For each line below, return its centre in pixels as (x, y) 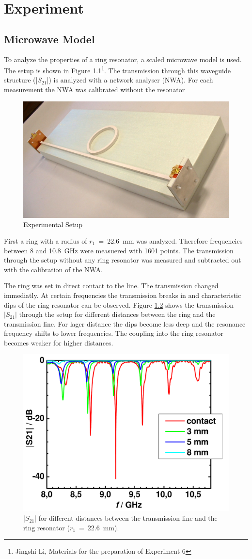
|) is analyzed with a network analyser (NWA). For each (130, 80)
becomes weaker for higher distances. (59, 342)
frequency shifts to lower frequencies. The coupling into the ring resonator (114, 333)
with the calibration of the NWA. (53, 269)
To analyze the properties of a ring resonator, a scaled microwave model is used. (123, 59)
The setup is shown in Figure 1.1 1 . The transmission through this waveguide (117, 70)
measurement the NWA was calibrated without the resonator (94, 90)
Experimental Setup (53, 224)
